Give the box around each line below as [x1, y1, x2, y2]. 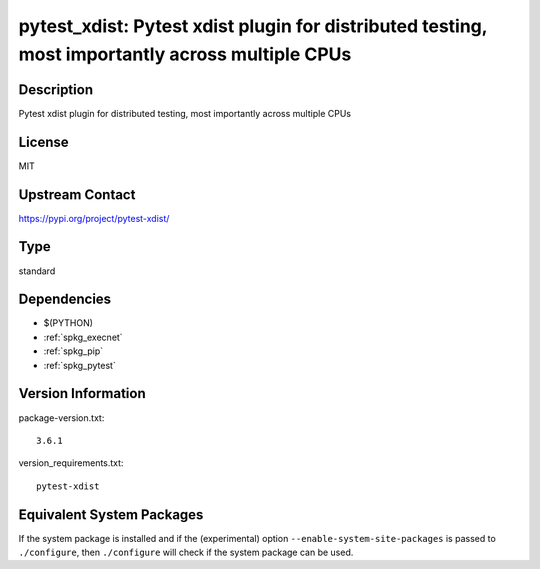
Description [18, 81, 94, 98]
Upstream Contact [18, 186, 136, 203]
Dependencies [18, 291, 112, 308]
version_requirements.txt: [18, 457, 124, 469]
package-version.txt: [18, 411, 105, 424]
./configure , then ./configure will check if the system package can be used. [18, 546, 354, 559]
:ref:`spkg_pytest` [43, 359, 117, 371]
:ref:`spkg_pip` [43, 345, 104, 357]
